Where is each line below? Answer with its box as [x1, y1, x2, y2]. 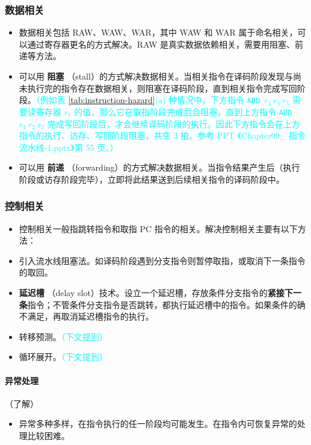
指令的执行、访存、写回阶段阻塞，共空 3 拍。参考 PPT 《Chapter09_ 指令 [19, 129, 306, 142]
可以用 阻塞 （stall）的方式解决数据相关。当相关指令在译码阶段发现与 [19, 70, 293, 82]
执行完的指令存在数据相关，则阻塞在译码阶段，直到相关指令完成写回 [27, 81, 297, 94]
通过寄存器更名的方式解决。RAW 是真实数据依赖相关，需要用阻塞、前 [27, 37, 304, 50]
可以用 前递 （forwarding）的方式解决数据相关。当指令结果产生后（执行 [19, 161, 300, 174]
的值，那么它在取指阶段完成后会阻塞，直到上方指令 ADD [74, 105, 292, 118]
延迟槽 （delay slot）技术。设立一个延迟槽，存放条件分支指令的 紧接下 [19, 286, 293, 299]
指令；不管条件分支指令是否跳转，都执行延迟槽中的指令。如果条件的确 [27, 298, 306, 311]
